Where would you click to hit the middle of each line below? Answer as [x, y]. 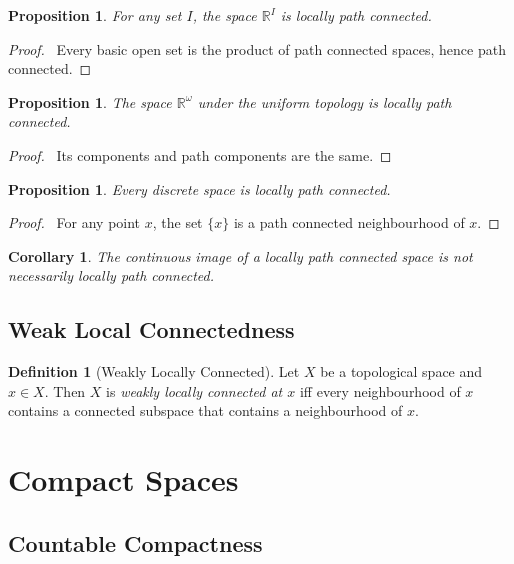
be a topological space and [401, 371]
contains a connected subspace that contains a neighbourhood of [205, 410]
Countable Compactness [135, 542]
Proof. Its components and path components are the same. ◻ [200, 154]
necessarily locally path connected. [111, 275]
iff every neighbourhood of [380, 390]
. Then [65, 390]
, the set [177, 222]
